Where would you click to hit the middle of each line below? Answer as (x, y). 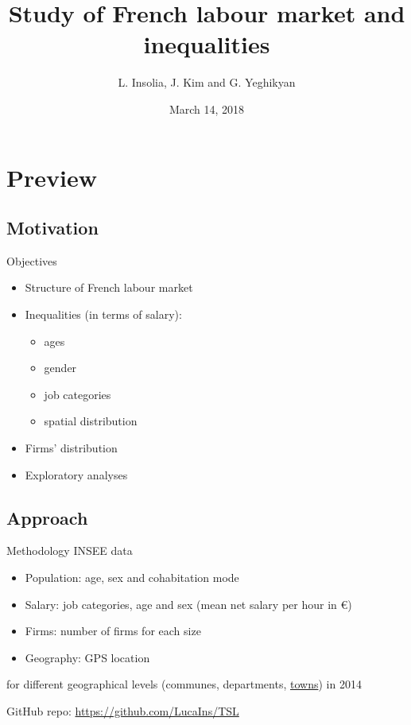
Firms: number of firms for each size (113, 631)
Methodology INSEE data (70, 551)
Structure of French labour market (109, 287)
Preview (52, 177)
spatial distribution (91, 421)
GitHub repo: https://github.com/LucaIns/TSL (123, 711)
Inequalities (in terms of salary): (103, 314)
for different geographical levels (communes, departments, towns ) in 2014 (184, 684)
